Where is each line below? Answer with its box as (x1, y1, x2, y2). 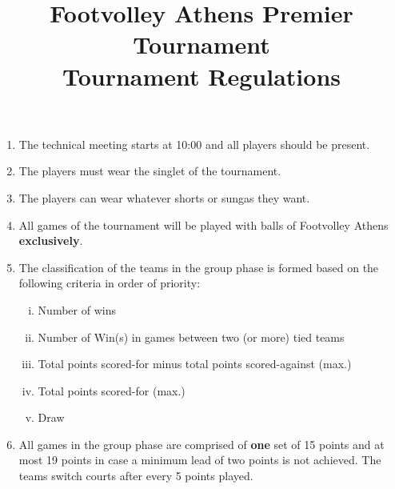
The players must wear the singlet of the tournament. (18, 162, 281, 179)
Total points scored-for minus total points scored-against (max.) (38, 355, 352, 372)
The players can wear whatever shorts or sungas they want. (18, 189, 310, 206)
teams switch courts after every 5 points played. (18, 467, 253, 484)
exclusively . (18, 232, 83, 249)
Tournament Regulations (62, 59, 341, 92)
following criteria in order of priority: (18, 275, 201, 291)
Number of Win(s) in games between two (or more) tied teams (38, 328, 345, 345)
